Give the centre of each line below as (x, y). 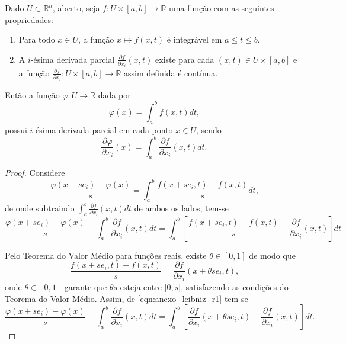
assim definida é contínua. (171, 73)
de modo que (272, 255)
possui (16, 129)
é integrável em (194, 39)
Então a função (32, 94)
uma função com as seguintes (222, 8)
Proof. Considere (35, 173)
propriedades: (29, 19)
